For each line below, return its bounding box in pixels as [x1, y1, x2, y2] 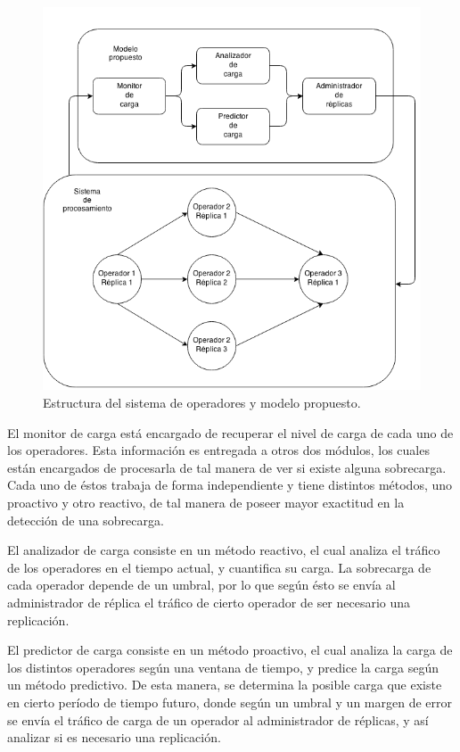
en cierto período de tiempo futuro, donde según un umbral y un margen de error [7, 692, 452, 711]
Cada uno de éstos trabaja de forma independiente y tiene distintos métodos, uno [7, 475, 453, 494]
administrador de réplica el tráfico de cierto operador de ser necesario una [7, 592, 411, 611]
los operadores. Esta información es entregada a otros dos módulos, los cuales [7, 441, 430, 459]
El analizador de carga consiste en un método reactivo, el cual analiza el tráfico [7, 541, 440, 559]
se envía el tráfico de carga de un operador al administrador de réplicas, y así [7, 710, 429, 729]
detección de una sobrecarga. [7, 510, 164, 529]
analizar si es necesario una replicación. [7, 728, 221, 747]
